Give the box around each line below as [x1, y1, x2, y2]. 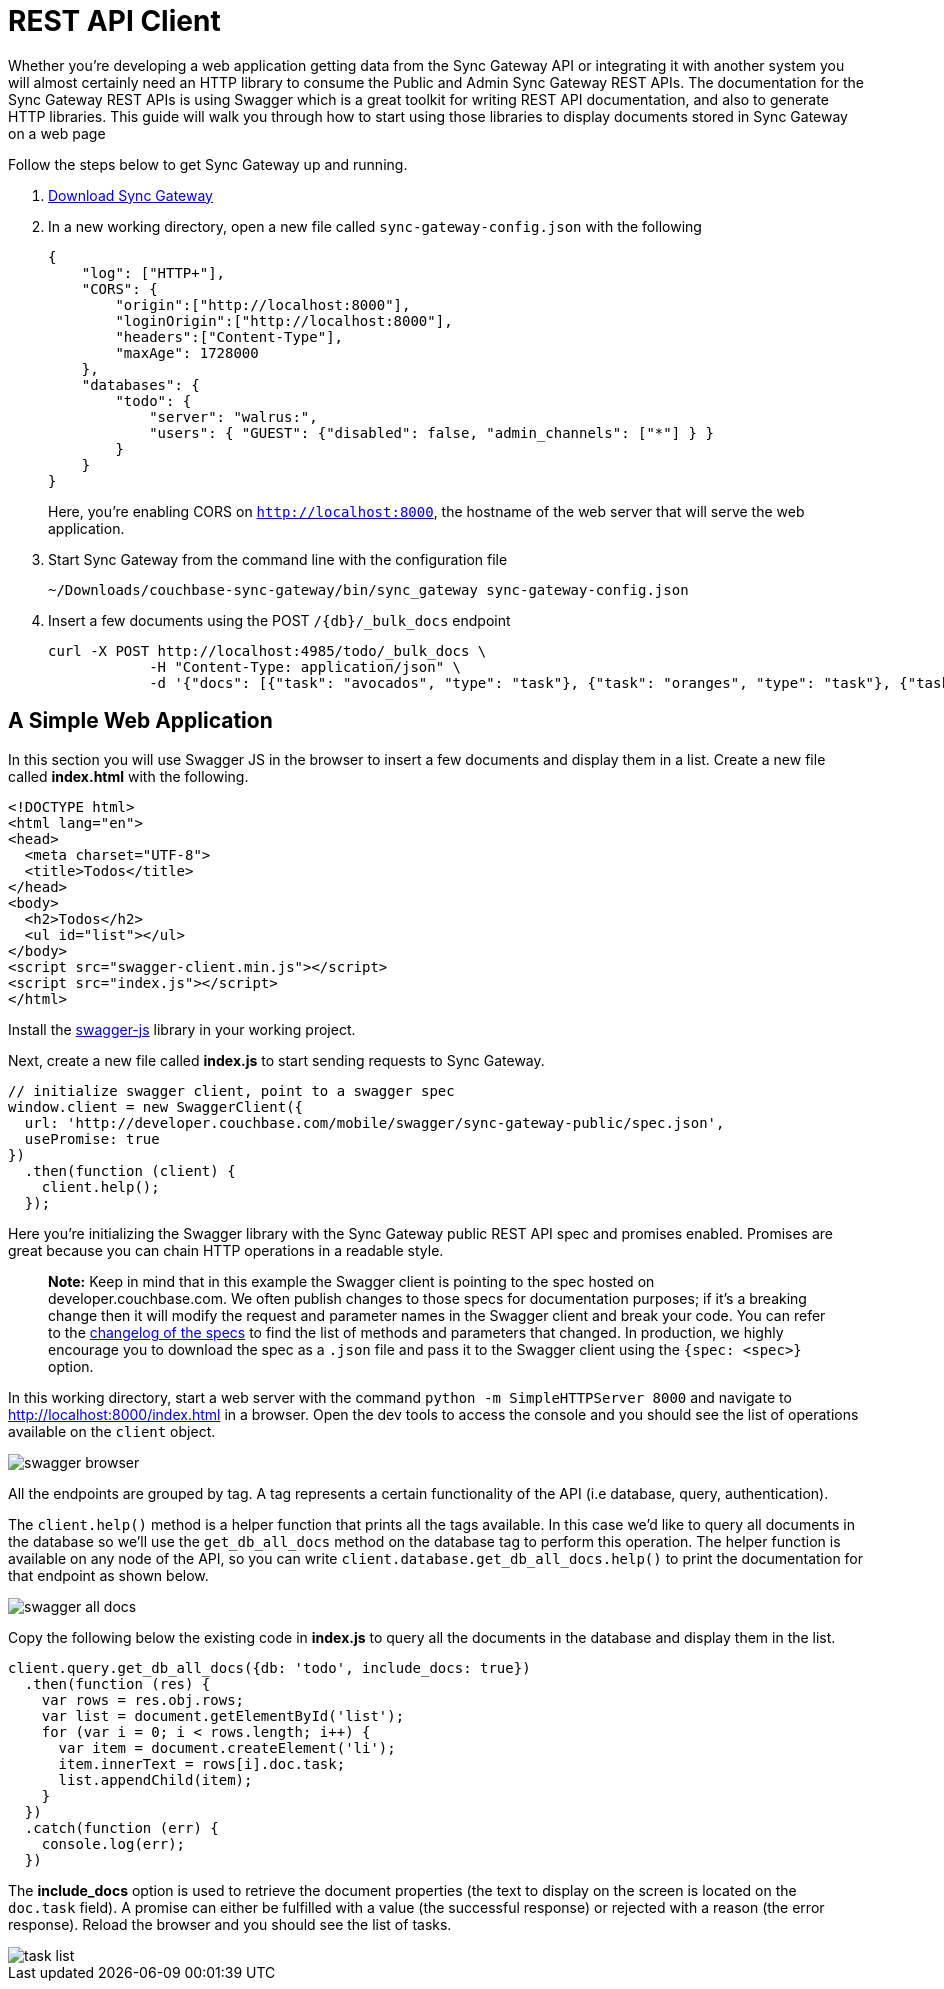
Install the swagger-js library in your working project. [8, 1020, 356, 1038]
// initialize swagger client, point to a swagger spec [8, 1082, 455, 1099]
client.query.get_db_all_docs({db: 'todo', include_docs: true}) [8, 1659, 531, 1676]
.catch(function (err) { [24, 1819, 219, 1836]
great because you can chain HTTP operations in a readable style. [8, 1241, 444, 1259]
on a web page [8, 124, 106, 142]
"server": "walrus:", [149, 408, 318, 425]
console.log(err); [41, 1835, 186, 1852]
